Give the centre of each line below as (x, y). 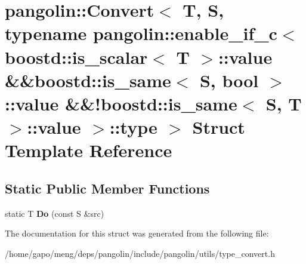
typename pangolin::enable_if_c (141, 33)
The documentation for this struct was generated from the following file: (137, 233)
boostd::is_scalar (76, 56)
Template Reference (89, 150)
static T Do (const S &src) (55, 213)
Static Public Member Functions (107, 188)
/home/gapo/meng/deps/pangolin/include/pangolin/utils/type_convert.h (140, 253)
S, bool (229, 80)
